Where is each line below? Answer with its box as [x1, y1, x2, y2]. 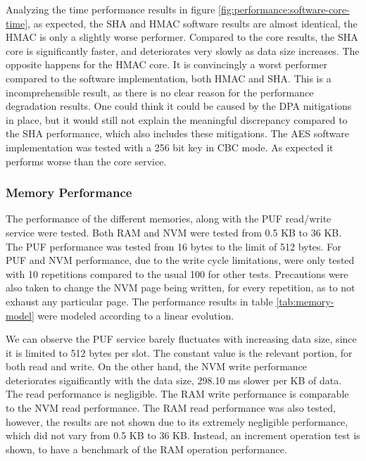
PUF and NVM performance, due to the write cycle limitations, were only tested [6, 253, 355, 267]
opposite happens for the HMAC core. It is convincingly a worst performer [6, 57, 328, 72]
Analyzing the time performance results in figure [6, 2, 215, 16]
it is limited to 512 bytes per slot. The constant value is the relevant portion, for [6, 345, 353, 360]
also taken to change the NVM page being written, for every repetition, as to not [6, 280, 355, 295]
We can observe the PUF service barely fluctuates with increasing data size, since [6, 331, 357, 346]
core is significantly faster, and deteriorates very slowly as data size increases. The [6, 43, 360, 58]
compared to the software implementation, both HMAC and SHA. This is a [6, 70, 332, 85]
